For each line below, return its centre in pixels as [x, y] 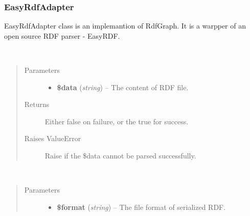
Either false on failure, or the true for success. [117, 121]
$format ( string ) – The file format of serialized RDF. [141, 207]
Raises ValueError [53, 138]
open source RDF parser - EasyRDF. [62, 35]
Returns [37, 104]
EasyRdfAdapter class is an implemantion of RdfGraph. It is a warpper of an [125, 26]
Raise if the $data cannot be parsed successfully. [120, 155]
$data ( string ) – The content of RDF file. [123, 87]
